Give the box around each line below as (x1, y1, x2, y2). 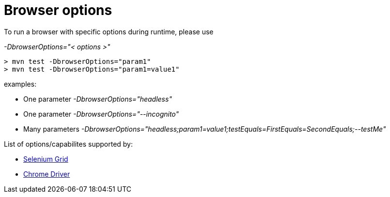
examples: (4, 79, 37, 88)
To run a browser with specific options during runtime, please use (4, 27, 214, 36)
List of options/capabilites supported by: (4, 139, 133, 148)
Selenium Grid (23, 154, 68, 163)
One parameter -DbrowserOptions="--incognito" (23, 109, 179, 118)
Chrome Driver (23, 169, 70, 178)
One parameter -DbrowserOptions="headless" (23, 94, 172, 103)
